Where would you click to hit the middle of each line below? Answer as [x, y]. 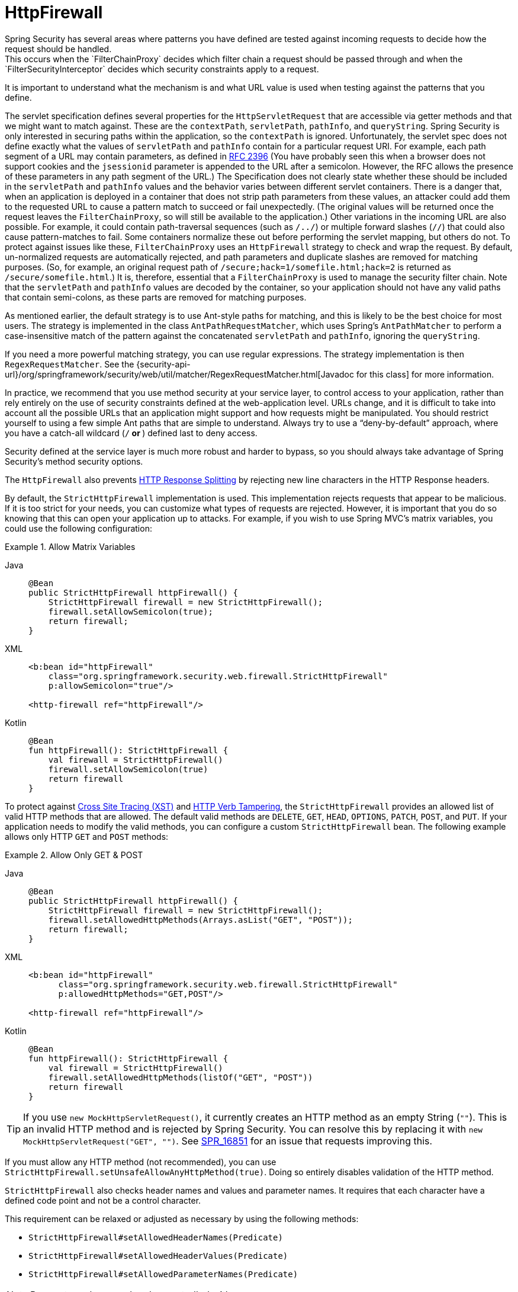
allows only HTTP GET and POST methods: [87, 836]
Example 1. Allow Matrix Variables [70, 546]
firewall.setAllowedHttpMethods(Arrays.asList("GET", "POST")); [200, 920]
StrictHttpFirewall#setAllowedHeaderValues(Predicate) [158, 1256]
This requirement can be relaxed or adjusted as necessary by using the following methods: [182, 1219]
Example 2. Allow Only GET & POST [74, 855]
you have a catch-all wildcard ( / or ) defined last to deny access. [131, 433]
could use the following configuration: [78, 528]
